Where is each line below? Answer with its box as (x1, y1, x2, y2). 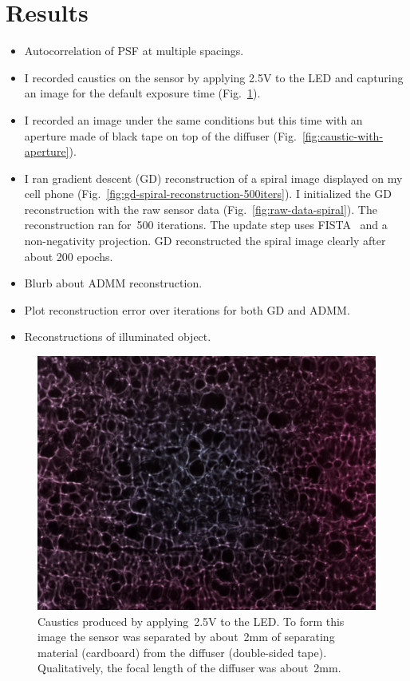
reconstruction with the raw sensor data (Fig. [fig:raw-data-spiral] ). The (24, 200, 377, 217)
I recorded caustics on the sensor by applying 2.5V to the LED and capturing (24, 69, 404, 85)
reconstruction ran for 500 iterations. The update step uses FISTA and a (24, 216, 388, 233)
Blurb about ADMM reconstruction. (24, 275, 203, 291)
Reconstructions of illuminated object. (24, 328, 211, 345)
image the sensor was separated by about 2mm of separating (37, 628, 335, 645)
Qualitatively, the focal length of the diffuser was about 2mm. (37, 659, 341, 676)
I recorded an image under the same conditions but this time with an (24, 111, 363, 128)
